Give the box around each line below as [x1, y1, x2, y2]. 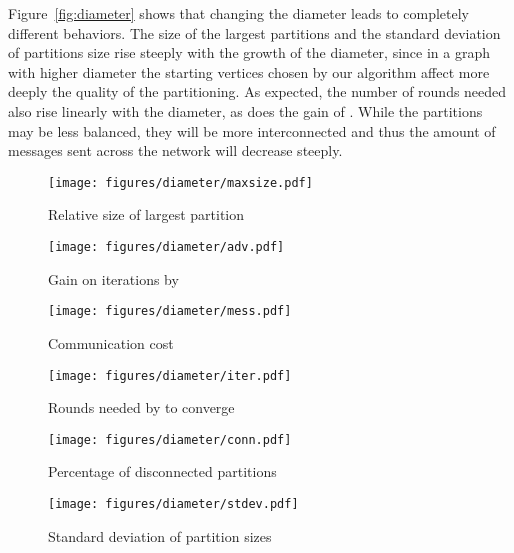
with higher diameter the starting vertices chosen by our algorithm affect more [8, 61, 490, 82]
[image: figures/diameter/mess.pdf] [48, 304, 292, 319]
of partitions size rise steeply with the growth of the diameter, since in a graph [8, 42, 491, 63]
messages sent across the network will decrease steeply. [8, 140, 343, 161]
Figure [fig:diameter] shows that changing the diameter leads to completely [8, 3, 469, 23]
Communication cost [48, 332, 174, 353]
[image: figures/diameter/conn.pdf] [48, 432, 292, 447]
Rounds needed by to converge [48, 397, 235, 418]
